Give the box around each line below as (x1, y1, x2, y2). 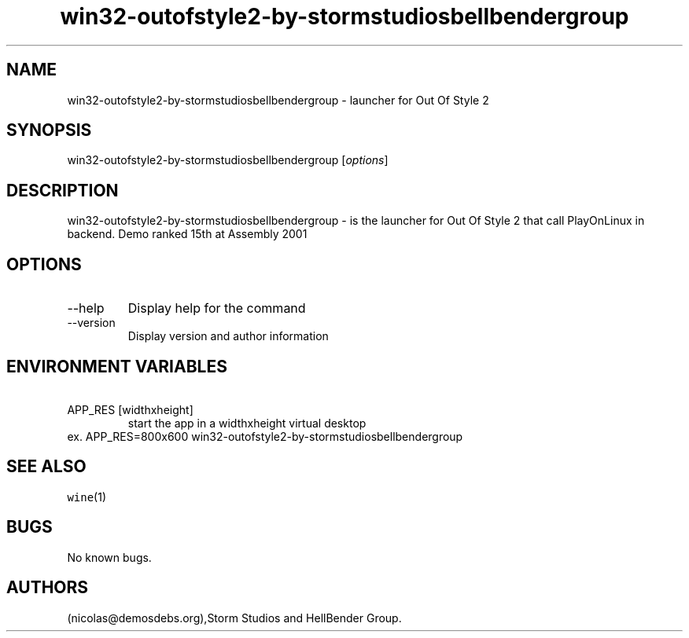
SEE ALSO (6, 456, 87, 477)
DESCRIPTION (6, 180, 119, 200)
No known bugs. (67, 550, 152, 564)
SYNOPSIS (6, 120, 92, 141)
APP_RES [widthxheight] (67, 402, 193, 416)
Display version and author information (127, 329, 329, 343)
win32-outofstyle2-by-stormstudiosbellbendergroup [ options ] (67, 153, 389, 167)
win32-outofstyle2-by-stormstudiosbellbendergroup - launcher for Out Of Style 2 (67, 93, 489, 107)
